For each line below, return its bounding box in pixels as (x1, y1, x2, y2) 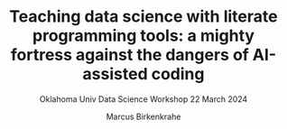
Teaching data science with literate (9, 6, 278, 27)
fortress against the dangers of (10, 45, 249, 65)
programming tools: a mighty (32, 25, 255, 46)
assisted (82, 64, 148, 85)
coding (151, 64, 205, 85)
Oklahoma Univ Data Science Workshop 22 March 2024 (39, 93, 248, 105)
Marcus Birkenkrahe (106, 111, 181, 122)
